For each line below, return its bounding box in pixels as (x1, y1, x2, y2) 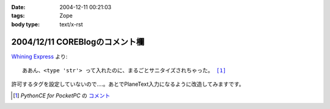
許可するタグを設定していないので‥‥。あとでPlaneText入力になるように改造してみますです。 (11, 80, 244, 88)
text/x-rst (59, 20, 83, 28)
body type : (11, 20, 40, 28)
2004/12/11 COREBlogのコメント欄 (11, 37, 145, 47)
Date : (11, 4, 26, 10)
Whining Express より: (11, 53, 68, 60)
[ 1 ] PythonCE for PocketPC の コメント (13, 92, 111, 99)
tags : (11, 12, 25, 20)
